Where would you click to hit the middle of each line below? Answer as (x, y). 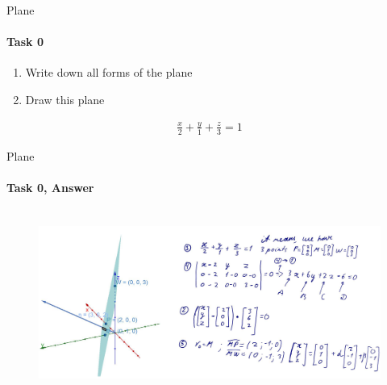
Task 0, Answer (50, 187)
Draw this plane (65, 99)
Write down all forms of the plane (109, 72)
